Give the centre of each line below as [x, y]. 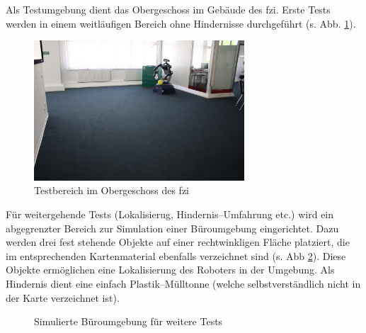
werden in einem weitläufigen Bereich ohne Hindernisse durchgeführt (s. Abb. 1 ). [181, 23]
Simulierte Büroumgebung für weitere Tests [128, 321]
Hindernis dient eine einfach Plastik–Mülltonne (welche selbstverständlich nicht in [183, 283]
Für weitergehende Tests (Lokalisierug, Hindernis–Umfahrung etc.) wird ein [170, 214]
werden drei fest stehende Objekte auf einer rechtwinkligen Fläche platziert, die [178, 242]
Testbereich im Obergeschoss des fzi [111, 190]
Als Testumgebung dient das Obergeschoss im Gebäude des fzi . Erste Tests [168, 9]
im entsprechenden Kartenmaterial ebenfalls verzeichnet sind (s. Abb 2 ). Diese [176, 255]
